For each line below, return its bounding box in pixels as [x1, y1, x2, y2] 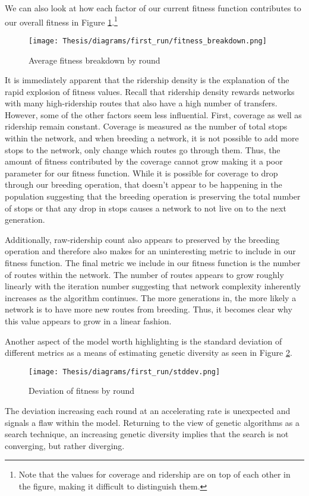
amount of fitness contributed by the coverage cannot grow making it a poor [5, 155, 283, 168]
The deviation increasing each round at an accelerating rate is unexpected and [5, 405, 291, 416]
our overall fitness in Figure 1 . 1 [5, 14, 118, 28]
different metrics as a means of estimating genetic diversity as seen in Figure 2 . [5, 346, 292, 359]
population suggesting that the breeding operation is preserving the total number [5, 190, 301, 203]
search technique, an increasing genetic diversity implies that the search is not [5, 428, 289, 440]
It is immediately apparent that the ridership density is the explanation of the [5, 74, 289, 86]
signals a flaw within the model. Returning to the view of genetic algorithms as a [5, 416, 300, 428]
